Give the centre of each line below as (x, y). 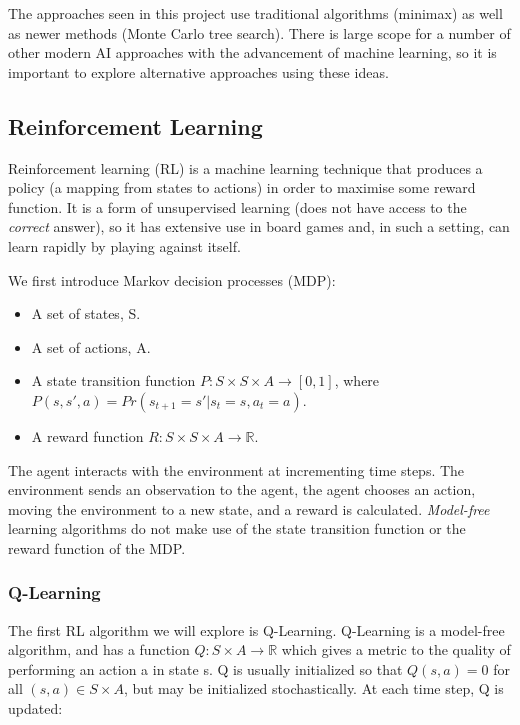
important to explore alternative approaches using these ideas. (198, 71)
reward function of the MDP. (97, 547)
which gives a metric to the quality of (396, 649)
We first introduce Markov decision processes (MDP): (172, 279)
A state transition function (113, 380)
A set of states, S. (86, 313)
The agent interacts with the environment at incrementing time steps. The (236, 469)
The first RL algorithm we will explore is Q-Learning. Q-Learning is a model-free (256, 629)
